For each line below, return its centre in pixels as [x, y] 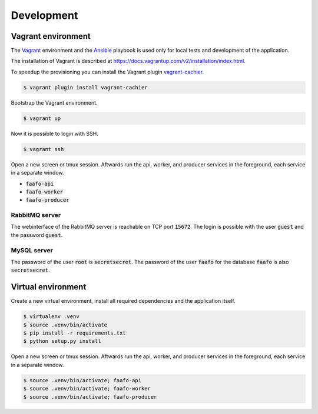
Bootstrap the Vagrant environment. [54, 102]
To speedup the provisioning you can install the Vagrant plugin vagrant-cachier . [107, 72]
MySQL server [32, 250]
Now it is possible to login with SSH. [54, 133]
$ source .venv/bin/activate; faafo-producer [90, 397]
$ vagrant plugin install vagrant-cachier [85, 87]
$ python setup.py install [62, 341]
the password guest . [37, 235]
